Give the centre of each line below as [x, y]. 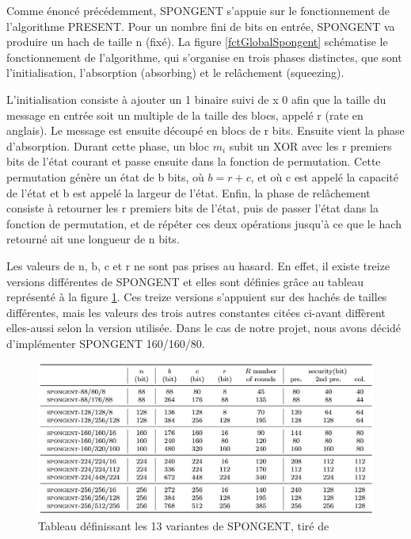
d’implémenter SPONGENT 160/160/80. [106, 343]
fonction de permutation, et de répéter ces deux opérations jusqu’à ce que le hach [204, 223]
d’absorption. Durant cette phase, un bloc [108, 145]
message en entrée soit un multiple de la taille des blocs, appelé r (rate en [185, 115]
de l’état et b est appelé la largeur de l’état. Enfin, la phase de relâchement [188, 192]
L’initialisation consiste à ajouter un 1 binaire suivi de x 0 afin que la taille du [196, 99]
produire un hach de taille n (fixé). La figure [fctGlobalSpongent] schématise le [197, 42]
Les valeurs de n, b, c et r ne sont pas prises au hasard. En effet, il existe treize [198, 265]
